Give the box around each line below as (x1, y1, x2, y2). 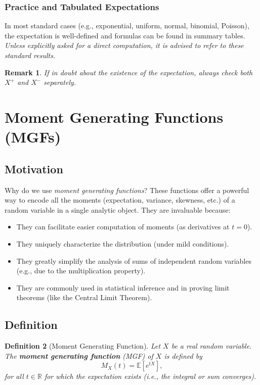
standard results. (5, 50, 56, 60)
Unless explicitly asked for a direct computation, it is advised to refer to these (5, 40, 244, 51)
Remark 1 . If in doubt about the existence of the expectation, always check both (5, 67, 253, 77)
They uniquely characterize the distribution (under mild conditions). (16, 238, 229, 249)
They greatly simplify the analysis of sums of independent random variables (16, 255, 251, 266)
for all (5, 371, 24, 381)
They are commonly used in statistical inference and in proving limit (16, 282, 230, 293)
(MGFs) (5, 126, 61, 147)
